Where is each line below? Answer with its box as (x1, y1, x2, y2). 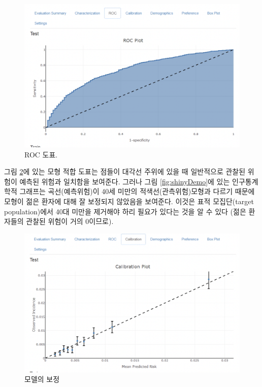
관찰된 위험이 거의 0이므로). (26, 216, 114, 227)
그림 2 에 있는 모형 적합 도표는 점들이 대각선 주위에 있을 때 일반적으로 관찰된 (4, 166, 246, 177)
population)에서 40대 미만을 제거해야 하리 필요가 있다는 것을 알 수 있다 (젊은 (4, 206, 246, 216)
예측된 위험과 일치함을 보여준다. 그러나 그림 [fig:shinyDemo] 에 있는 (19, 176, 230, 186)
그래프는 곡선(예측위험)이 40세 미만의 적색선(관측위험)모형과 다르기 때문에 (19, 186, 255, 197)
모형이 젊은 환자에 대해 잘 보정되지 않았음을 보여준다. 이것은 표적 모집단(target (4, 196, 254, 206)
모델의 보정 (24, 374, 60, 384)
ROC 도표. (24, 149, 58, 159)
